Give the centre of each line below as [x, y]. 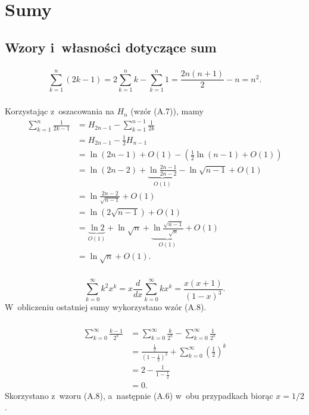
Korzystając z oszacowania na [60, 111]
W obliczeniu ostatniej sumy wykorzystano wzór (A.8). [106, 307]
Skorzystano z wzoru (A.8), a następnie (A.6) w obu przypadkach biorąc [139, 395]
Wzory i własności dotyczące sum [111, 47]
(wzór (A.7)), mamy [167, 111]
